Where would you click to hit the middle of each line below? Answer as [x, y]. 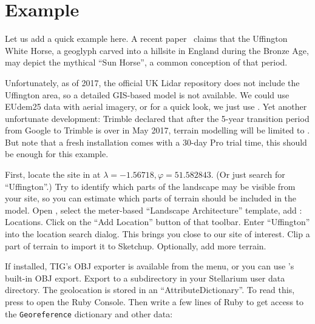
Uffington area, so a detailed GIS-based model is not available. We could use [147, 94]
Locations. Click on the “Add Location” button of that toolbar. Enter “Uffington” [157, 222]
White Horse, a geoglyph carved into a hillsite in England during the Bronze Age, [157, 50]
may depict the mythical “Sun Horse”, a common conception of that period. [146, 62]
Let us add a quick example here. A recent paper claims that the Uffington [146, 39]
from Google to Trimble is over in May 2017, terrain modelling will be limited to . [157, 130]
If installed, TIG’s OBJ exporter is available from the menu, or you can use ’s [150, 266]
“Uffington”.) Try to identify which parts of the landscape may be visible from [150, 186]
